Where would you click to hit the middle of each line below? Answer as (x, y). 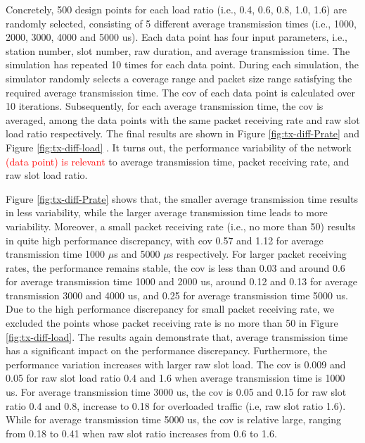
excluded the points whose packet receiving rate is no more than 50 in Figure (172, 323)
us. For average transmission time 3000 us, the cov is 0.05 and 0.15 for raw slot (176, 392)
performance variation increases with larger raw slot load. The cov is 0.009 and (176, 364)
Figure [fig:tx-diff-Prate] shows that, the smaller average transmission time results (182, 198)
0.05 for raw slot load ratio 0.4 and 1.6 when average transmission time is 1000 (175, 378)
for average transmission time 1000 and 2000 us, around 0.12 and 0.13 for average (181, 281)
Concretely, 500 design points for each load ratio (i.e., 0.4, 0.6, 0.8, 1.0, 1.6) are (176, 9)
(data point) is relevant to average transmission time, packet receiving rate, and (178, 161)
